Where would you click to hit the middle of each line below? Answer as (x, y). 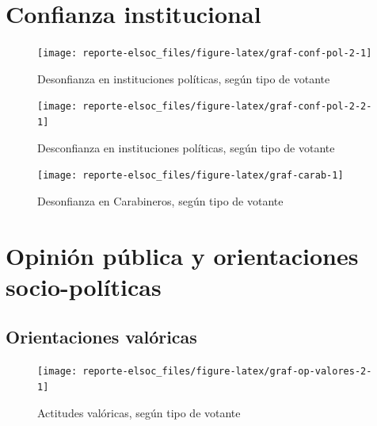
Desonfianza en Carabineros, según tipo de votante (160, 200)
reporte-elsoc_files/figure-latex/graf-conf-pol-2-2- (227, 107)
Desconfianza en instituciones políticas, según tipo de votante (186, 147)
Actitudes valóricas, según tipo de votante (139, 412)
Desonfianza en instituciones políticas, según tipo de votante (184, 78)
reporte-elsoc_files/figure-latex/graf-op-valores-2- (227, 372)
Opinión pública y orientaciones (182, 255)
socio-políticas (84, 286)
